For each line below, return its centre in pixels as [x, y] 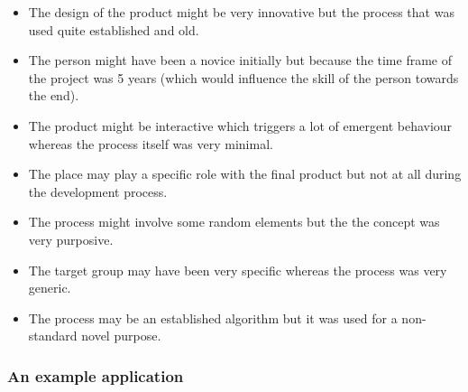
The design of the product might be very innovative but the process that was [241, 12]
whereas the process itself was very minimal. [151, 143]
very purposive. [71, 239]
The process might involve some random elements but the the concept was [234, 222]
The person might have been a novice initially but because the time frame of [240, 60]
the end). [54, 95]
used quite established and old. [114, 29]
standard [53, 336]
